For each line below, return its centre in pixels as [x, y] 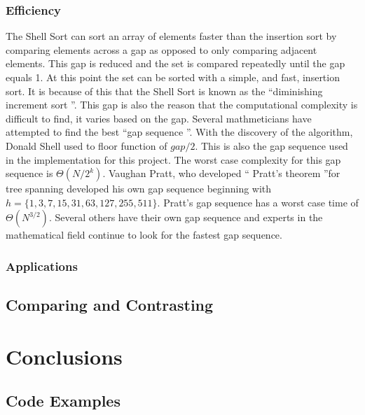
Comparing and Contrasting [110, 305]
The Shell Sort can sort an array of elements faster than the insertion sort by [171, 36]
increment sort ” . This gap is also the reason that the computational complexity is [182, 105]
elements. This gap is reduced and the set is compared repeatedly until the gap [175, 63]
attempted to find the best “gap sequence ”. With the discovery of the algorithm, [179, 132]
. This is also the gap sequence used [271, 145]
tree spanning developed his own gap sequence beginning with [139, 189]
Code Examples [63, 401]
